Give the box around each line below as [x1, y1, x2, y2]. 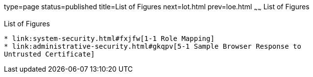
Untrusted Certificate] [4, 50, 95, 58]
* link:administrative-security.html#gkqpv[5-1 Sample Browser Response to [4, 42, 301, 50]
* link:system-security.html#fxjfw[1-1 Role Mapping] [4, 34, 215, 42]
